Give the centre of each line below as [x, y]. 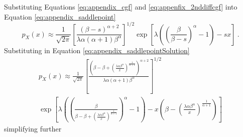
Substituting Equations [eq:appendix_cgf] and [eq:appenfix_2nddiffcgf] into [121, 7]
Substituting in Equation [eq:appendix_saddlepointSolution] [97, 50]
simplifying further [33, 128]
